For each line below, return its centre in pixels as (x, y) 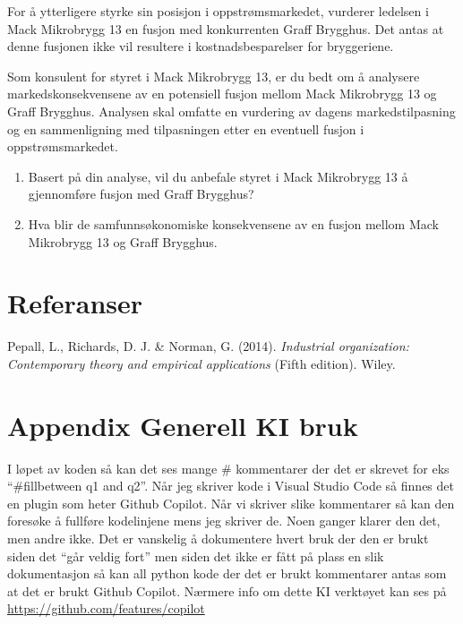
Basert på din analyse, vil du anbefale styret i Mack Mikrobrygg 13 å (218, 176)
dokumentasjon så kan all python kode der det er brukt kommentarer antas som (227, 573)
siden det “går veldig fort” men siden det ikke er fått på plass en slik (196, 556)
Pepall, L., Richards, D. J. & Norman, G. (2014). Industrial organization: (208, 346)
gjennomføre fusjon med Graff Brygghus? (141, 194)
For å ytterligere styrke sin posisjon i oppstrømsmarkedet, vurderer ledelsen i (218, 11)
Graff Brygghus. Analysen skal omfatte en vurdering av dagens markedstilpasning (231, 111)
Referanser (75, 303)
